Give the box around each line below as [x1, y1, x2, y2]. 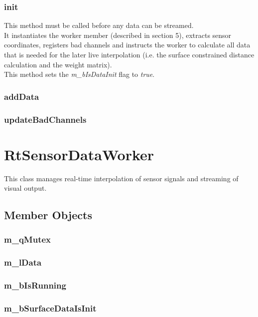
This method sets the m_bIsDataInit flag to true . [4, 69, 155, 79]
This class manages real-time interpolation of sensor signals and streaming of [4, 173, 239, 183]
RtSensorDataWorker [4, 144, 154, 164]
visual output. [4, 183, 47, 193]
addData [4, 90, 39, 102]
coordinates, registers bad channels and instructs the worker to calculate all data [4, 39, 251, 50]
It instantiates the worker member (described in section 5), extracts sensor [4, 29, 232, 40]
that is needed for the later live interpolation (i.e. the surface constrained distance [4, 49, 255, 59]
